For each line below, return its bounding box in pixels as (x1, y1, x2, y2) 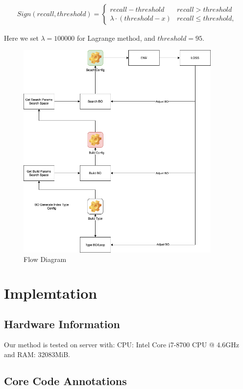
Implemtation (4, 283, 97, 303)
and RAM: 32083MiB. (4, 349, 70, 359)
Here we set (4, 33, 39, 43)
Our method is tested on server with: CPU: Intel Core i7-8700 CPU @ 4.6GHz (4, 339, 239, 350)
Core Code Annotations (4, 373, 127, 388)
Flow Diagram (24, 254, 67, 264)
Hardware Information (4, 316, 121, 332)
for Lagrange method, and (77, 33, 155, 43)
